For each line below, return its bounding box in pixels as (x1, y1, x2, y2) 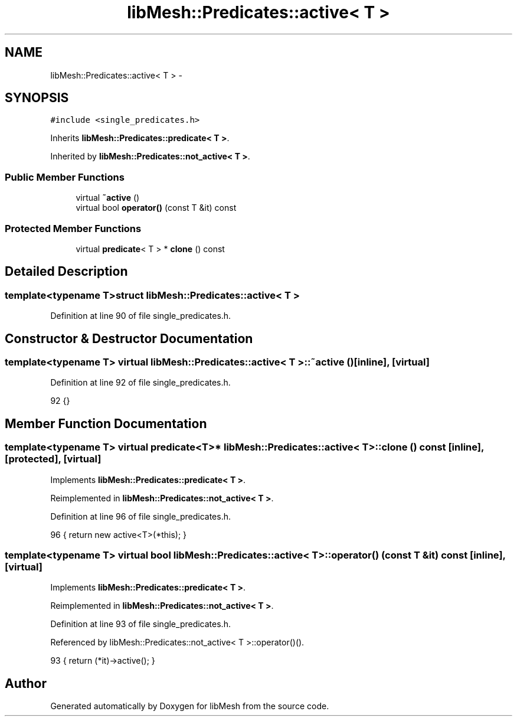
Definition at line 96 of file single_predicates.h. (50, 511, 231, 521)
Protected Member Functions (5, 222, 142, 234)
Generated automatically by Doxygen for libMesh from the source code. (50, 701, 329, 712)
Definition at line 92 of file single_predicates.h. (50, 377, 231, 388)
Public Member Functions (5, 171, 125, 183)
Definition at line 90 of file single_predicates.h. (50, 311, 231, 321)
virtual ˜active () (76, 193, 140, 203)
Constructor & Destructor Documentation (5, 331, 253, 346)
